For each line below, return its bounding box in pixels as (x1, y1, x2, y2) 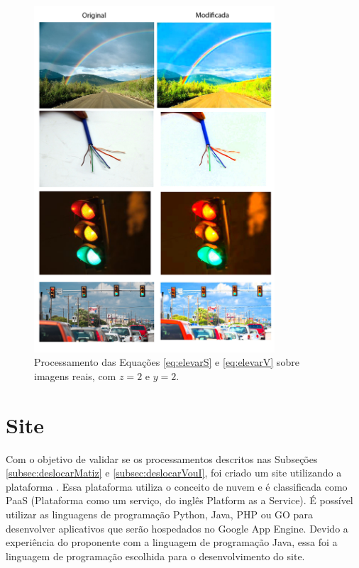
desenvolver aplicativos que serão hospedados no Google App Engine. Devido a (6, 520, 348, 535)
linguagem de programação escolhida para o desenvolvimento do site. (6, 548, 305, 563)
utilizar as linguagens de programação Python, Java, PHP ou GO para (6, 506, 313, 521)
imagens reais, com (34, 368, 116, 383)
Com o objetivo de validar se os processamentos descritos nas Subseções (6, 451, 318, 466)
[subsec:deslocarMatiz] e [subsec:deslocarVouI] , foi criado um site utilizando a (6, 465, 342, 480)
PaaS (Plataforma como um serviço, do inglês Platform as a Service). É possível (6, 493, 353, 508)
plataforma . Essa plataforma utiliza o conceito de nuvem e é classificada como (6, 479, 348, 494)
